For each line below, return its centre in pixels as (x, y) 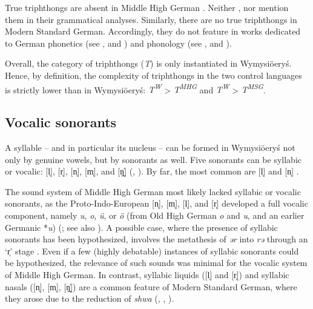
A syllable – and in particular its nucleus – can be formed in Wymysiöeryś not (150, 148)
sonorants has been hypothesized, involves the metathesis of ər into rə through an (156, 239)
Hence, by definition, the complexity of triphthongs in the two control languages (153, 75)
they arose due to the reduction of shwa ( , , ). (90, 298)
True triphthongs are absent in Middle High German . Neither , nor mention (147, 7)
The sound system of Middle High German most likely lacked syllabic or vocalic (153, 191)
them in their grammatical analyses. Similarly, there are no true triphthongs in (151, 19)
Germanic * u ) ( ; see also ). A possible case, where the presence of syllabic (141, 227)
